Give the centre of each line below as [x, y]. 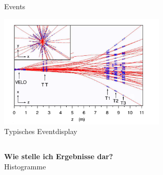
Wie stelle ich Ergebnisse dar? [59, 156]
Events [15, 6]
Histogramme [25, 167]
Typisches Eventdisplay [41, 131]
